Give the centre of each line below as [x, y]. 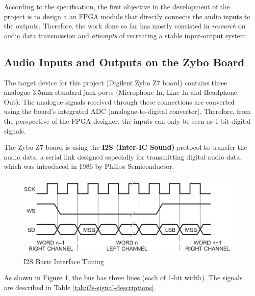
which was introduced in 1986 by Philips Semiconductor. [89, 166]
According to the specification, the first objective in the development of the [117, 6]
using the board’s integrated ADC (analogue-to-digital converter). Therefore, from [127, 111]
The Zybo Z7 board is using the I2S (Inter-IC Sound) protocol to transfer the [126, 147]
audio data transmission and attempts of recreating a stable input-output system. [126, 35]
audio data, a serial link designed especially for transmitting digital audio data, [123, 156]
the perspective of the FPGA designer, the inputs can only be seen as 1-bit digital [127, 121]
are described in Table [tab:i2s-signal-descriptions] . [80, 287]
